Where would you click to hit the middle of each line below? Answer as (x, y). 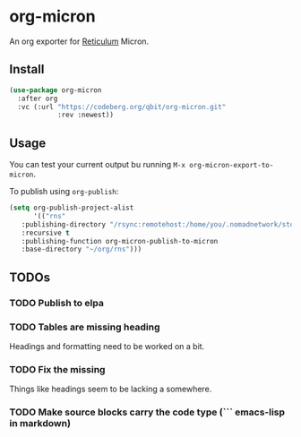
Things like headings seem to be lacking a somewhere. (111, 389)
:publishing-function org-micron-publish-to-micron (120, 241)
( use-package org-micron (56, 90)
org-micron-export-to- (232, 166)
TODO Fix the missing (57, 369)
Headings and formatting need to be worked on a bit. (107, 346)
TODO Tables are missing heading (85, 327)
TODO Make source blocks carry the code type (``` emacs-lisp (147, 412)
